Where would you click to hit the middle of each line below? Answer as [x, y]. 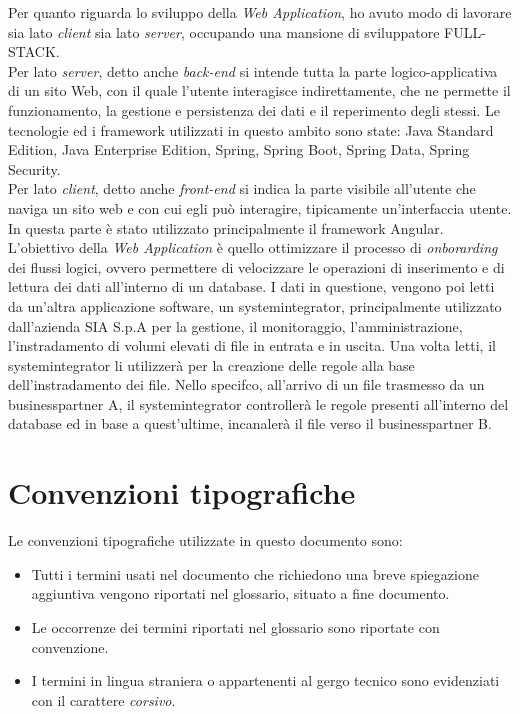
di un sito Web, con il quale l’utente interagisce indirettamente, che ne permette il [259, 90]
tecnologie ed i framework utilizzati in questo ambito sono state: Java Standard [251, 129]
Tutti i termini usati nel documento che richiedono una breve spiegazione [255, 573]
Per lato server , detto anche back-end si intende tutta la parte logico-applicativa [253, 70]
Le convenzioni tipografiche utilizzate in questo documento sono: [205, 540]
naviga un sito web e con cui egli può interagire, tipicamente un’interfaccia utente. [260, 207]
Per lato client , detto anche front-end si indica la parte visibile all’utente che [242, 188]
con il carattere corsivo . [103, 699]
